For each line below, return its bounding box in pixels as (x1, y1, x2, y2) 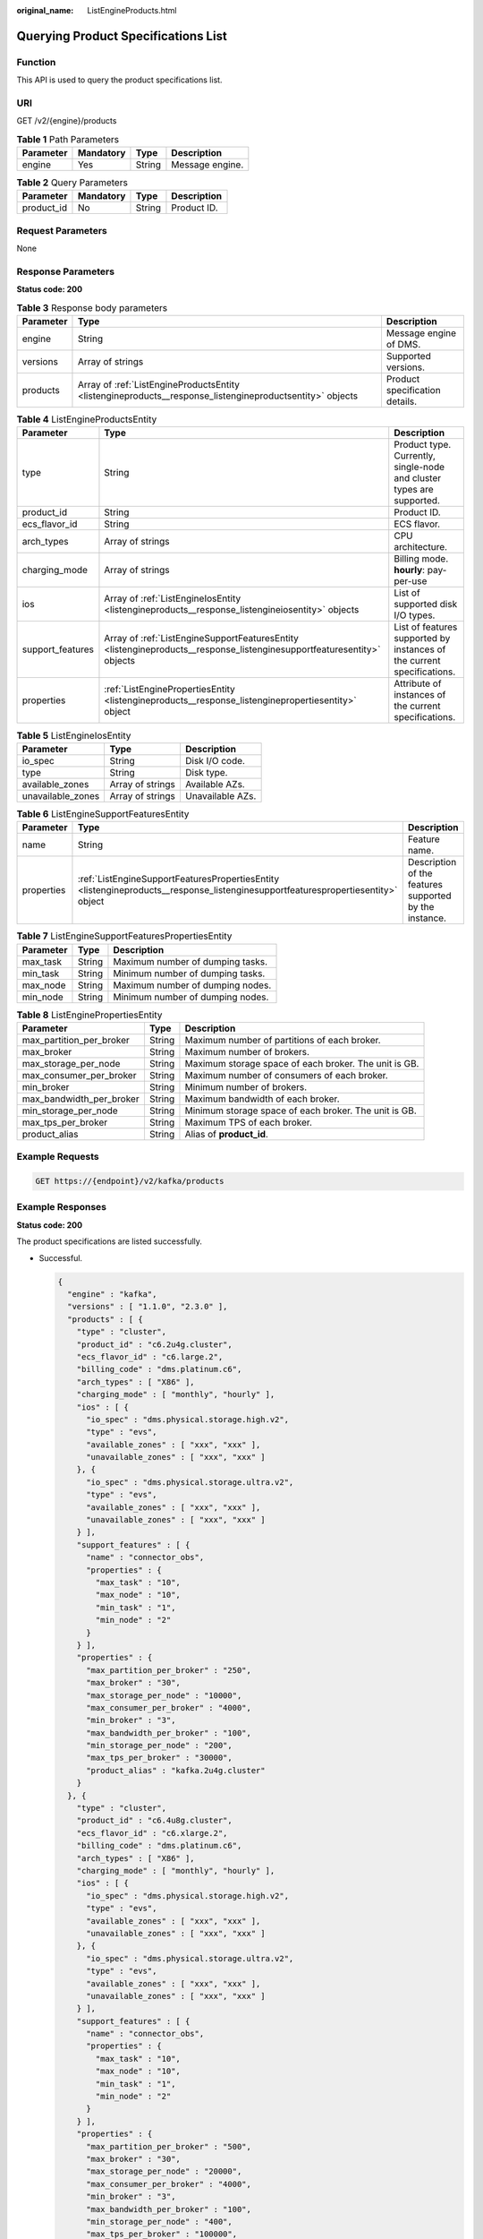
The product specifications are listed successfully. (16, 1236, 203, 1247)
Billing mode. (394, 553, 449, 565)
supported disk (394, 598, 458, 611)
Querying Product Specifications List (16, 28, 227, 44)
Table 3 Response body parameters (16, 301, 168, 313)
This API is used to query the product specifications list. (16, 74, 223, 85)
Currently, (394, 450, 436, 462)
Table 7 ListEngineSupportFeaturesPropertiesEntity (16, 930, 233, 942)
